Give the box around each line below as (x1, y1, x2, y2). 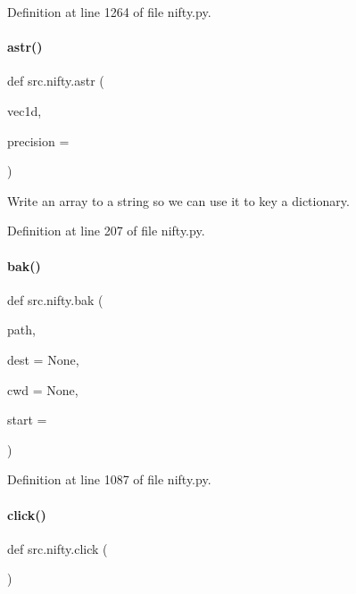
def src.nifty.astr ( (7, 71, 104, 90)
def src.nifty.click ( (7, 539, 108, 557)
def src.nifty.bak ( (7, 290, 103, 309)
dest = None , (7, 350, 79, 368)
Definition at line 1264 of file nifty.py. (7, 3, 211, 21)
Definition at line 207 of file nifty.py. (7, 221, 205, 240)
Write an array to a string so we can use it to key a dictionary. (7, 191, 350, 210)
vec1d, (7, 101, 42, 120)
